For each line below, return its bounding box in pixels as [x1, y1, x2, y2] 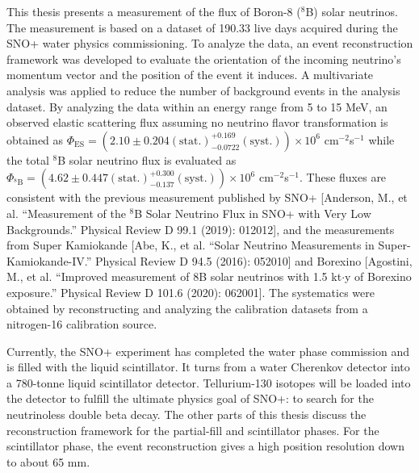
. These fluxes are [299, 169, 387, 186]
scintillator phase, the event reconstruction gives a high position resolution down [6, 437, 404, 454]
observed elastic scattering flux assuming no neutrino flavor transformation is [6, 114, 388, 131]
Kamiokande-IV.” [6, 252, 92, 269]
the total [6, 151, 49, 168]
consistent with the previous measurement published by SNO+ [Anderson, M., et [6, 189, 408, 206]
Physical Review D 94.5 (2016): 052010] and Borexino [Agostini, [95, 252, 413, 269]
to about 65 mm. [6, 453, 90, 470]
